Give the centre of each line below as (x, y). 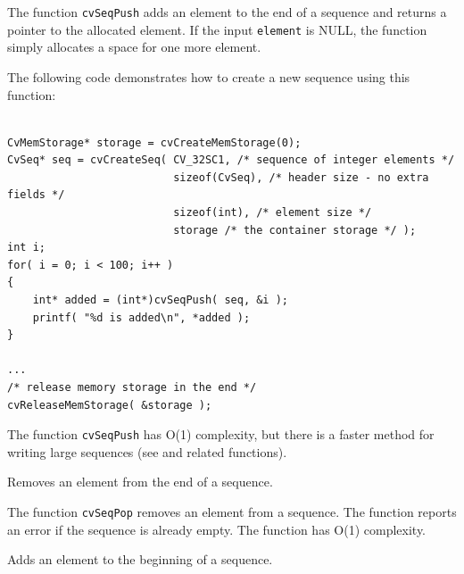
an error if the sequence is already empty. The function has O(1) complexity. (216, 529)
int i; (26, 248)
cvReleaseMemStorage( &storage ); (110, 405)
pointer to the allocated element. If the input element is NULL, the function (217, 29)
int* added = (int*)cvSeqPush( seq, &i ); (160, 300)
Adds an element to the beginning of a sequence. (140, 559)
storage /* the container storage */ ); (295, 230)
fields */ (36, 195)
